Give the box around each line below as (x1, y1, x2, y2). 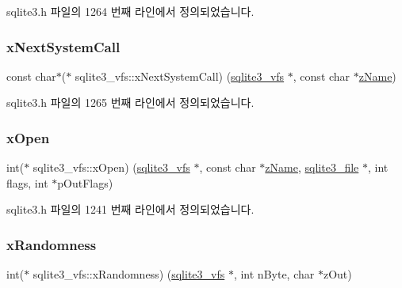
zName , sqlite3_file (265, 159, 359, 176)
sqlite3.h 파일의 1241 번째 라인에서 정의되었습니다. (6, 201, 255, 218)
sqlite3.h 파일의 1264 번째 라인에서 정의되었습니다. (6, 3, 255, 19)
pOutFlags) (57, 174, 113, 191)
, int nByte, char (233, 266, 315, 282)
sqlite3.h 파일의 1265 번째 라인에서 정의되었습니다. (6, 94, 255, 111)
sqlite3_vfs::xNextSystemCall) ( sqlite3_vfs (75, 67, 285, 84)
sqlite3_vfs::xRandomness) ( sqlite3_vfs (33, 266, 225, 282)
